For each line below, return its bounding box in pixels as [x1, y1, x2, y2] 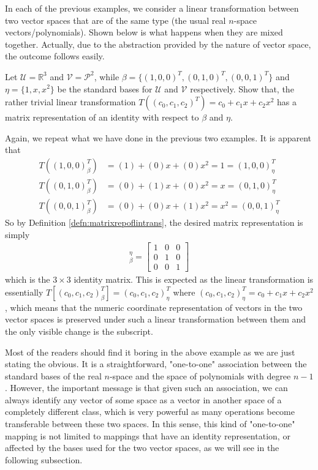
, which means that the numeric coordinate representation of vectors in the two [5, 300, 303, 313]
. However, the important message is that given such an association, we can [5, 381, 288, 394]
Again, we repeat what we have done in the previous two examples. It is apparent [5, 131, 312, 144]
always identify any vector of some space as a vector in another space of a [5, 393, 282, 406]
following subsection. [5, 453, 83, 466]
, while [94, 70, 119, 83]
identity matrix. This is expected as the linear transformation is [74, 273, 314, 286]
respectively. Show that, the [190, 82, 294, 95]
